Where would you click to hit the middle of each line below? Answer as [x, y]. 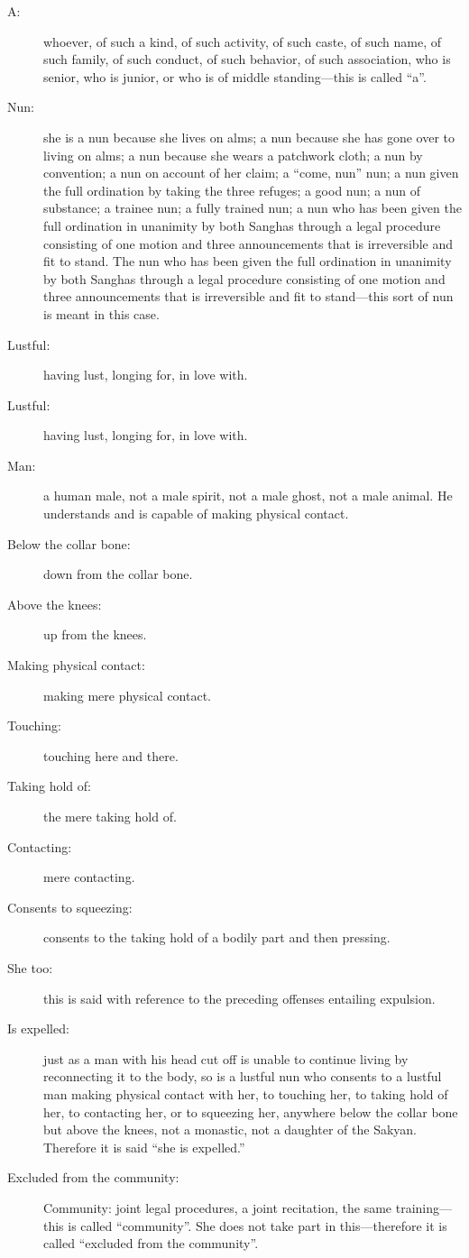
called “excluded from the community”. [151, 1243]
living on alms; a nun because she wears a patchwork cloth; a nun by [233, 155]
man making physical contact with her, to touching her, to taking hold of [246, 1093]
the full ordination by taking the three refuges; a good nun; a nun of [232, 190]
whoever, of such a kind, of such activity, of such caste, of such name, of [243, 41]
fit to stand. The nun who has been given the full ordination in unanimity [248, 261]
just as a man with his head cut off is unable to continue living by [226, 1058]
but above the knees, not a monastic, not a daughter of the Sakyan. [230, 1129]
